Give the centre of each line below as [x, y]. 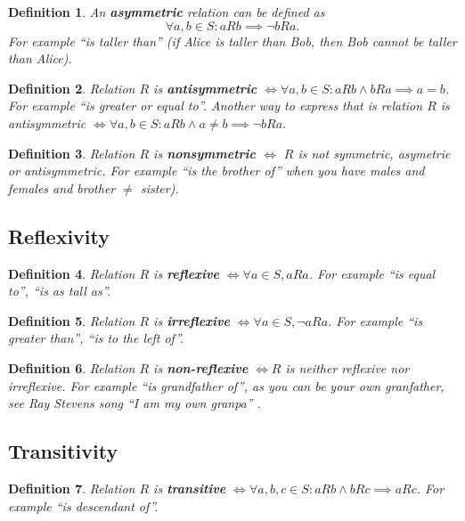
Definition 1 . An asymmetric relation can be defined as [167, 12]
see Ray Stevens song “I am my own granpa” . [135, 403]
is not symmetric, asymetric [374, 153]
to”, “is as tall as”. [60, 291]
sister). [159, 187]
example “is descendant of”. [83, 505]
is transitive [190, 488]
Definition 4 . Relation [72, 273]
